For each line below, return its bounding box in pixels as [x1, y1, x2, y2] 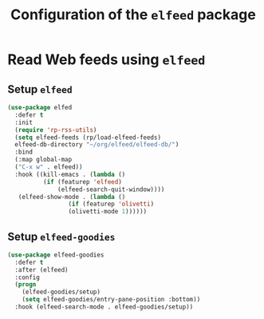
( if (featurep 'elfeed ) [42, 177, 123, 185]
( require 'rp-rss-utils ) [14, 126, 97, 134]
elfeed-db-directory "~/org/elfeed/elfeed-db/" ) [14, 141, 179, 149]
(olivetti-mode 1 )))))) [68, 208, 148, 216]
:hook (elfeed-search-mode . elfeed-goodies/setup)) [14, 303, 194, 311]
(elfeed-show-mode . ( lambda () [18, 193, 126, 201]
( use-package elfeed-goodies [7, 250, 104, 259]
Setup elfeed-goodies [7, 229, 116, 243]
